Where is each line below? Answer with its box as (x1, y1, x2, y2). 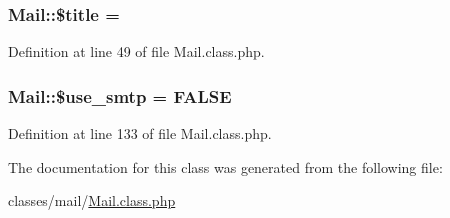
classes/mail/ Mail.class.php (8, 190, 176, 211)
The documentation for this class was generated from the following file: (8, 156, 443, 177)
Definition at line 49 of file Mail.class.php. (8, 41, 265, 62)
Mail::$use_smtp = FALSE (8, 83, 232, 108)
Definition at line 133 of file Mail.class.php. (8, 123, 272, 144)
